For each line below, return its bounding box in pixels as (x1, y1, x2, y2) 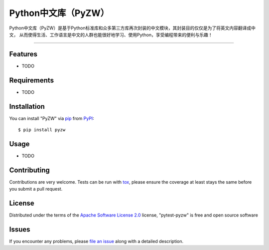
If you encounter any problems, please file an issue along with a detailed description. (9, 239, 184, 245)
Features (9, 50, 37, 58)
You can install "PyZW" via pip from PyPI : (9, 115, 94, 121)
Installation (9, 102, 45, 111)
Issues (9, 225, 30, 234)
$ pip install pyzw (18, 127, 66, 133)
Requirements (9, 76, 54, 84)
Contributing (9, 166, 50, 174)
